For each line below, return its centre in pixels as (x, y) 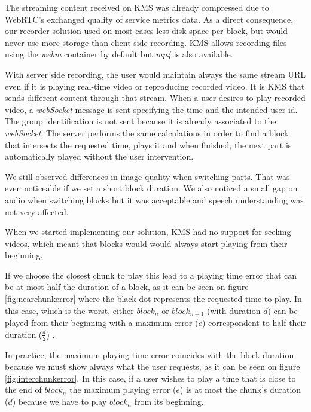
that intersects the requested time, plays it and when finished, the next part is (148, 144)
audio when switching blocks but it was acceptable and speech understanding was (154, 199)
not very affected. (37, 211)
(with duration (234, 310)
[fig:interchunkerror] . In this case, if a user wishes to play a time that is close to (150, 378)
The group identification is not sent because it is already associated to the (141, 121)
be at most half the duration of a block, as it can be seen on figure (127, 287)
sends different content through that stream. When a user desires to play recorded (155, 98)
